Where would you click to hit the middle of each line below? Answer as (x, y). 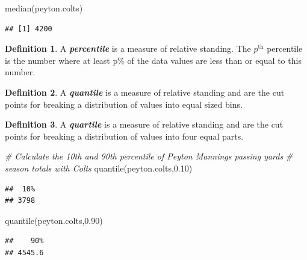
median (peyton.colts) (44, 8)
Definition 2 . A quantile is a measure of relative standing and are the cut (145, 92)
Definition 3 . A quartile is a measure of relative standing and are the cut (144, 124)
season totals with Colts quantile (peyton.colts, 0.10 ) (99, 168)
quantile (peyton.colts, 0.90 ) (54, 220)
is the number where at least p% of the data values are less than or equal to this (153, 60)
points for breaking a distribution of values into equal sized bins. (124, 104)
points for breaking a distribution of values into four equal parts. (124, 136)
